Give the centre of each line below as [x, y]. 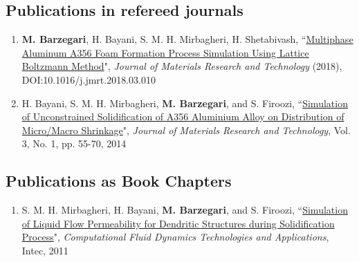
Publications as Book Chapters [119, 181]
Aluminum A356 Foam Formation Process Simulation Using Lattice [165, 52]
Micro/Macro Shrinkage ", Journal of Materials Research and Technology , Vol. [186, 130]
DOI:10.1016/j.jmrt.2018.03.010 [89, 79]
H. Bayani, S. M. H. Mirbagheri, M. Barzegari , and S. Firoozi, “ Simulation [185, 103]
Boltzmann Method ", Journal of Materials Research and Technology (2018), [182, 66]
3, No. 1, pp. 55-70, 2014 [74, 143]
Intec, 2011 [45, 250]
